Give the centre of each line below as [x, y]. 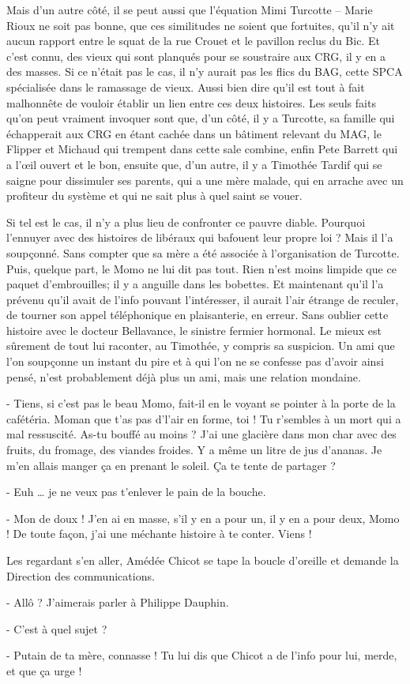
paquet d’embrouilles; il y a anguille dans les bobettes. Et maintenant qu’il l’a [195, 284]
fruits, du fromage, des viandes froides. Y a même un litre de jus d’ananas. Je [194, 450]
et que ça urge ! [44, 670]
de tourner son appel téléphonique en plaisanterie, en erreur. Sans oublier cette [197, 315]
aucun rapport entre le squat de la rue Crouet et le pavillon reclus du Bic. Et [193, 41]
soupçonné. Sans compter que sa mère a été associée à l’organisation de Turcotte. [203, 252]
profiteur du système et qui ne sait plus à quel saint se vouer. [154, 195]
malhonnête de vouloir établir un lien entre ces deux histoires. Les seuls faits [191, 102]
